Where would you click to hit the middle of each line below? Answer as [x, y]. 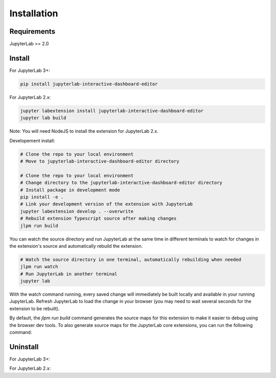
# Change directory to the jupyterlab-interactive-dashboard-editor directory [121, 183]
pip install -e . [42, 197]
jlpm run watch [39, 267]
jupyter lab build [43, 118]
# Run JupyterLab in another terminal [69, 274]
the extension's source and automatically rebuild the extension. [76, 246]
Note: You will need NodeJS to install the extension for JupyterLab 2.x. [84, 131]
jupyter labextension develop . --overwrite [77, 211]
